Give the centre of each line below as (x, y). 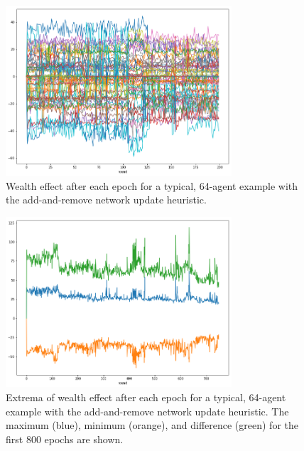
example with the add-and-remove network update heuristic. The (147, 411)
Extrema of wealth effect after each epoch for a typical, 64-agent (146, 397)
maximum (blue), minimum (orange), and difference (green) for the (152, 425)
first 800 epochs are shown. (65, 439)
